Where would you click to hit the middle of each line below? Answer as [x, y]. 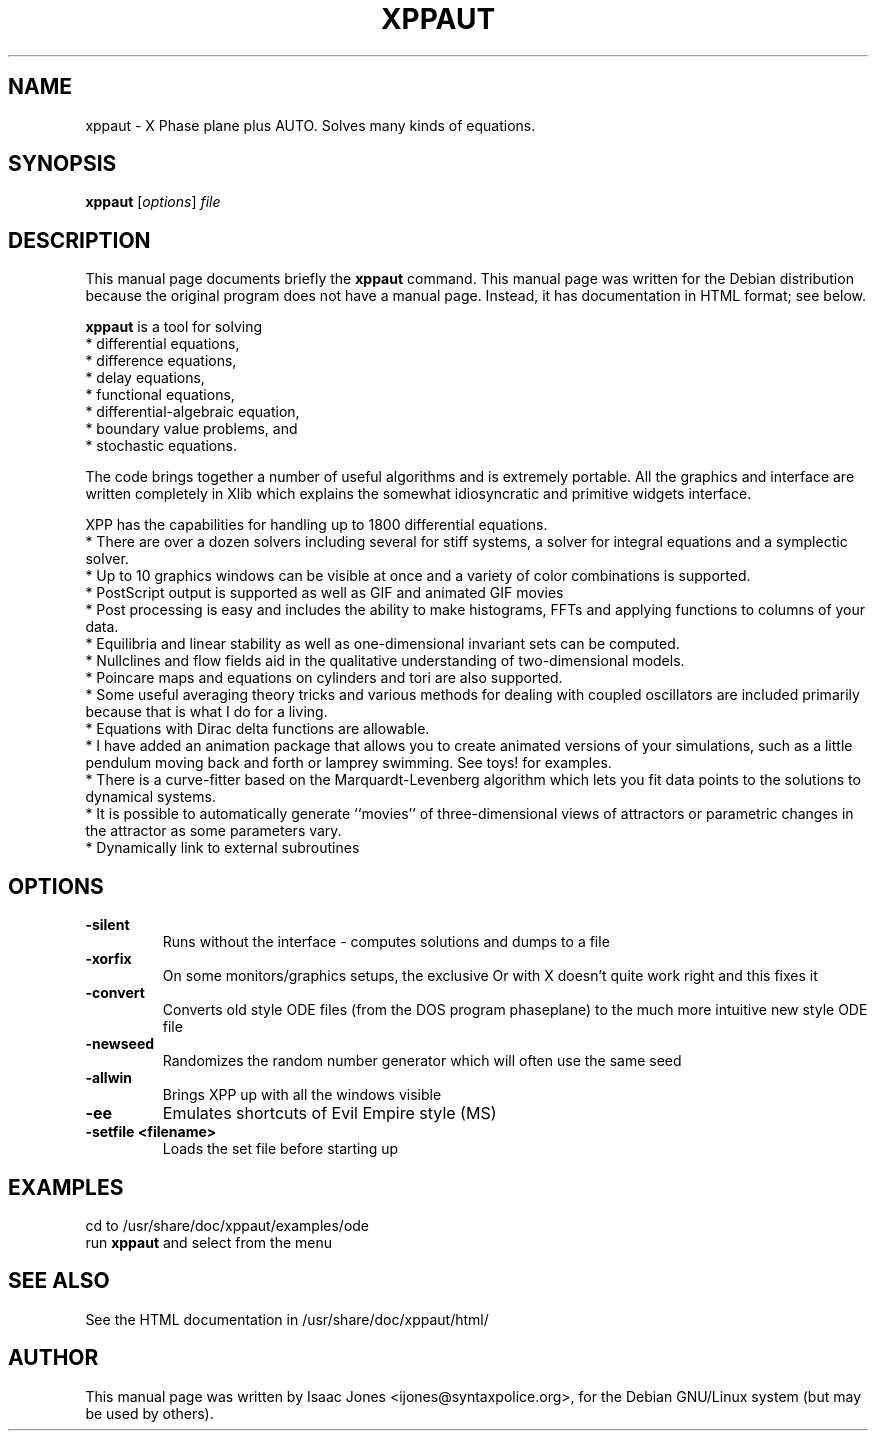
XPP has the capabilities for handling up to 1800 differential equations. [316, 525]
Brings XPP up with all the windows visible [302, 1095]
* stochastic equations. [161, 446]
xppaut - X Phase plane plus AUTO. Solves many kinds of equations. [310, 125]
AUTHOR [53, 1358]
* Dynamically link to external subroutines [222, 848]
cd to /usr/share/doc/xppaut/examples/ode [227, 1225]
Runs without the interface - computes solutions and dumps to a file [386, 942]
